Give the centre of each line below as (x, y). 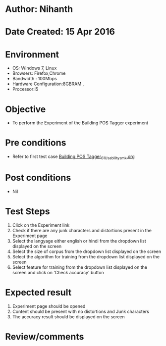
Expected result (38, 293)
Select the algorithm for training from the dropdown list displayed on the (86, 256)
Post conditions (38, 178)
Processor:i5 (25, 89)
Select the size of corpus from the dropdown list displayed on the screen (87, 251)
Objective (26, 109)
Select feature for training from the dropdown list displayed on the (80, 267)
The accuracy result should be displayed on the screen (68, 317)
